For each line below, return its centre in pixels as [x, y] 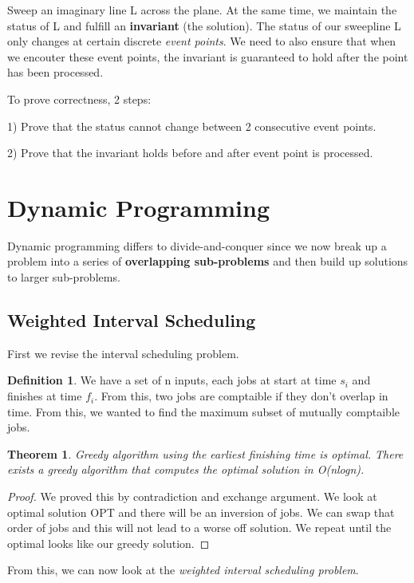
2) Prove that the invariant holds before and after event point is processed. [190, 153]
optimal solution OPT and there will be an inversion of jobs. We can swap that [201, 512]
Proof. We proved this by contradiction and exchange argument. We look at [192, 496]
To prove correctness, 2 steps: [79, 98]
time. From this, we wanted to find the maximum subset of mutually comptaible [204, 411]
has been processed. [55, 72]
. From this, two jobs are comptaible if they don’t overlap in [241, 396]
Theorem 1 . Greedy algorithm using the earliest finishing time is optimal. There [205, 453]
